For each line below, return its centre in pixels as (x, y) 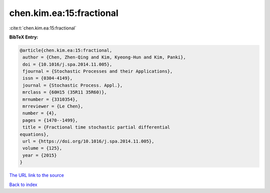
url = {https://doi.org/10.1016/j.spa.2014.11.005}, (88, 141)
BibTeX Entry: (24, 37)
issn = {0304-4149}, (48, 78)
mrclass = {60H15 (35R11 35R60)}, (65, 92)
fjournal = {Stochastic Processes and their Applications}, (98, 71)
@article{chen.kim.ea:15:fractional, (66, 50)
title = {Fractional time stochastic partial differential (96, 127)
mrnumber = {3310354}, (50, 99)
